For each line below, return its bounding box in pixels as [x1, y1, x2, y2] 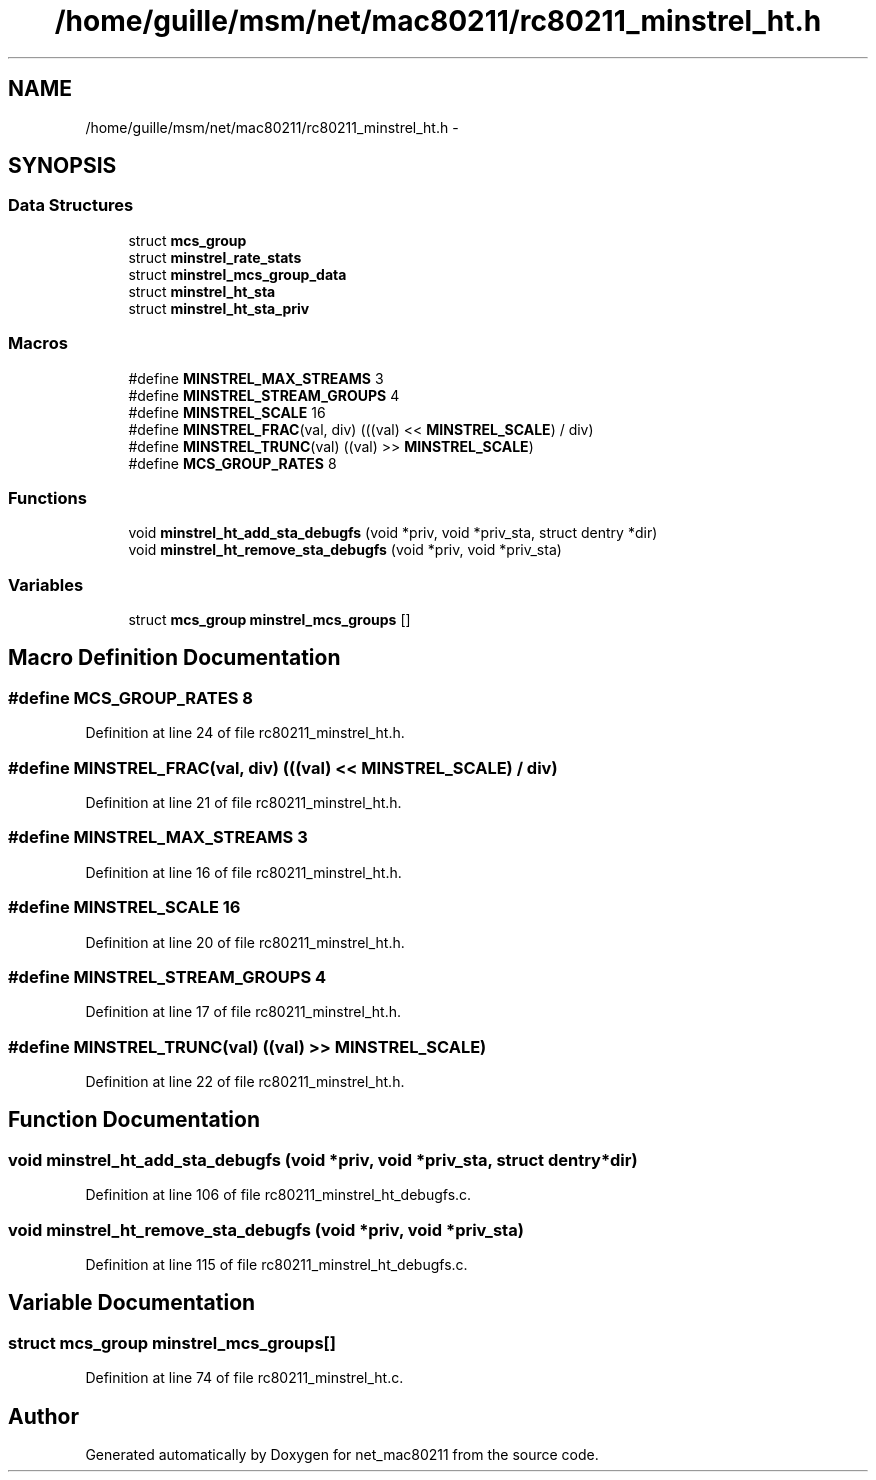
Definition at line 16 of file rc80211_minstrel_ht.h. [85, 863, 402, 881]
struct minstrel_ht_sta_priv [128, 299, 310, 317]
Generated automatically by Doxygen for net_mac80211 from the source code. [85, 1446, 599, 1464]
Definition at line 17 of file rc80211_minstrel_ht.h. [85, 1003, 401, 1021]
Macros [8, 333, 68, 354]
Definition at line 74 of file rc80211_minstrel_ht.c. [85, 1369, 404, 1387]
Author [8, 1403, 79, 1429]
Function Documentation [8, 1107, 260, 1133]
